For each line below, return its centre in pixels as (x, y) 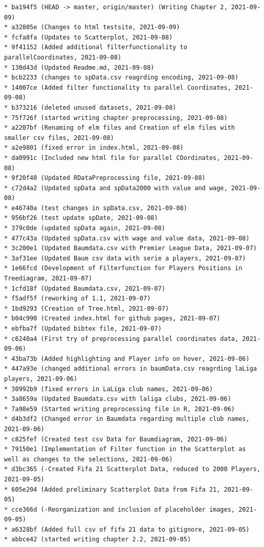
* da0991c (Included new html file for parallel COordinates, (112, 158)
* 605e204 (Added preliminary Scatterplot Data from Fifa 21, (112, 489)
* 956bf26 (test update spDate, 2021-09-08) (81, 218)
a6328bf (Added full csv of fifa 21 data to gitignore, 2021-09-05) (130, 529)
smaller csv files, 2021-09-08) (59, 138)
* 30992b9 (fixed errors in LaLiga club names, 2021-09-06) (109, 389)
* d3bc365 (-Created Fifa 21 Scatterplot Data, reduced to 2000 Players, (133, 469)
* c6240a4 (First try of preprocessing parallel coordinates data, (122, 339)
